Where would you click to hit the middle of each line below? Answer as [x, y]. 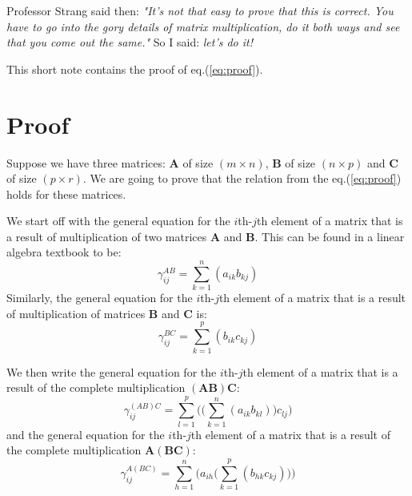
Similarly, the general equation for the [100, 298]
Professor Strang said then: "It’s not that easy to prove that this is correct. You [200, 10]
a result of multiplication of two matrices [107, 236]
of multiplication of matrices [76, 313]
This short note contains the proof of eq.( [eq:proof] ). [135, 69]
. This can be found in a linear [330, 236]
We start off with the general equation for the [118, 221]
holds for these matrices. [66, 194]
